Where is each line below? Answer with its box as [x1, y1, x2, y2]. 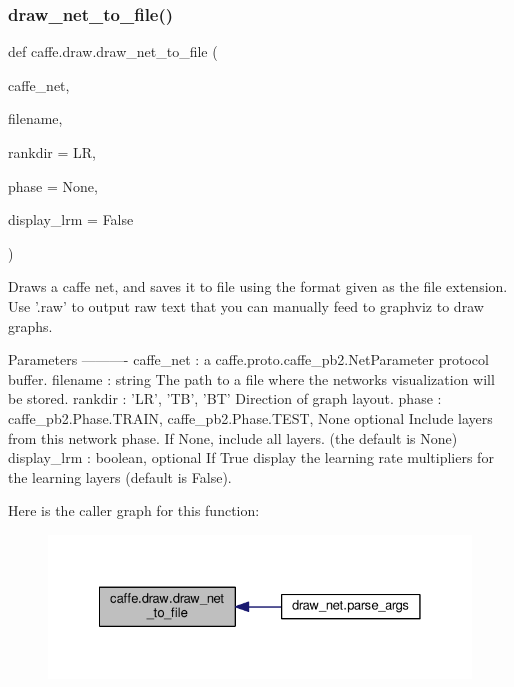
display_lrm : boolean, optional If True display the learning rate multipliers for [8, 447, 494, 468]
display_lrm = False [8, 209, 134, 230]
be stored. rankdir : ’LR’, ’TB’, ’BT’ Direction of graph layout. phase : [8, 388, 442, 409]
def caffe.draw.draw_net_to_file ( [8, 41, 218, 62]
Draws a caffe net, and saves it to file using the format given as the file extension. [8, 276, 508, 297]
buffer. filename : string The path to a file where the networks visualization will [8, 368, 495, 389]
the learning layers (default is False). [8, 466, 232, 487]
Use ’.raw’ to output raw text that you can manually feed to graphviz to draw [8, 295, 484, 316]
